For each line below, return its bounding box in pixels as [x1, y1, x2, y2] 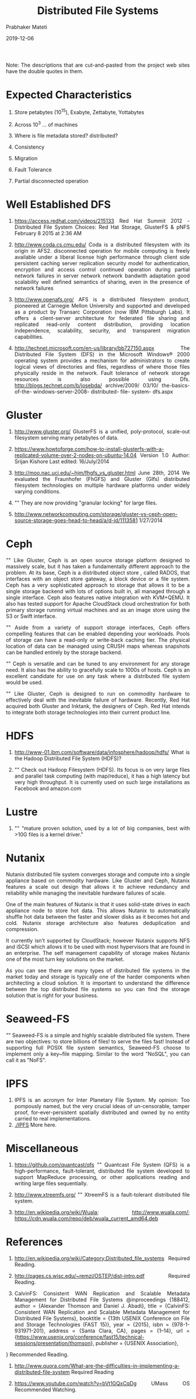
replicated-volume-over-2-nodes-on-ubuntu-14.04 [14, 452, 137, 459]
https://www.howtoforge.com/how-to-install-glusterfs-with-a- [14, 446, 164, 453]
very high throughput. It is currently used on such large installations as [14, 778, 190, 785]
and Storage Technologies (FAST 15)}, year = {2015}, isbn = [14, 1321, 170, 1328]
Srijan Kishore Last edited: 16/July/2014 [14, 458, 110, 465]
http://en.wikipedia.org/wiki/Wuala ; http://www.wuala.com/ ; [14, 1208, 190, 1215]
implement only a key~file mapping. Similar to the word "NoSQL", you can [6, 1050, 190, 1057]
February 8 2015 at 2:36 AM [14, 230, 82, 237]
